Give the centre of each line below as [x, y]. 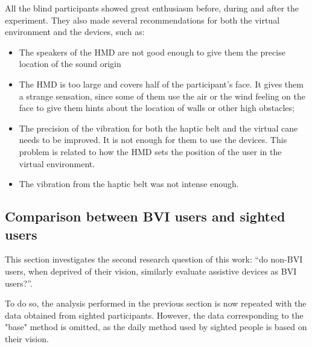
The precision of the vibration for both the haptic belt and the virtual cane [158, 128]
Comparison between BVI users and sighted [145, 216]
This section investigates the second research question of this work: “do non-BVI [154, 259]
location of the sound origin [70, 64]
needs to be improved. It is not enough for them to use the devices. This [153, 140]
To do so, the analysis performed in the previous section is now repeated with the [156, 303]
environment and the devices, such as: [75, 32]
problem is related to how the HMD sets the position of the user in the [150, 151]
